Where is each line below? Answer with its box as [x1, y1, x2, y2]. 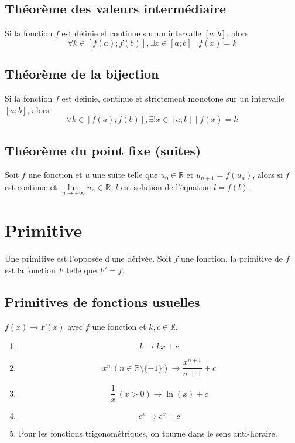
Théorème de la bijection [5, 65, 159, 83]
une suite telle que [92, 168, 158, 181]
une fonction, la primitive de [181, 252, 283, 265]
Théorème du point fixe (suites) [5, 141, 201, 159]
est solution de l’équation [121, 180, 211, 192]
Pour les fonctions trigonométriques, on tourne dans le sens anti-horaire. [18, 427, 277, 439]
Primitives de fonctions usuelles [5, 292, 200, 310]
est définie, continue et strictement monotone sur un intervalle [61, 92, 284, 104]
